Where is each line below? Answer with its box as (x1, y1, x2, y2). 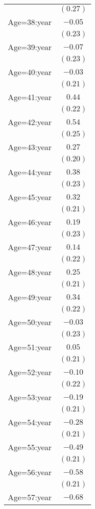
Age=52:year (8, 366, 52, 378)
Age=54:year (8, 416, 52, 428)
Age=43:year (8, 141, 52, 153)
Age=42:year (8, 116, 52, 127)
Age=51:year (8, 341, 52, 353)
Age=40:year (8, 66, 52, 77)
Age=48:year (8, 266, 52, 278)
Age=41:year (8, 91, 52, 102)
